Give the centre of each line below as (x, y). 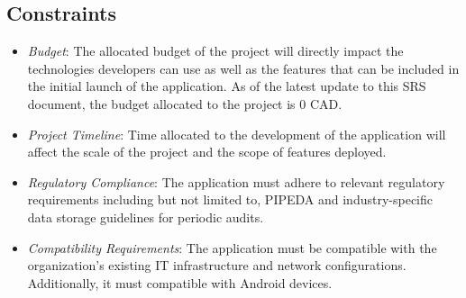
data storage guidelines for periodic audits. (146, 217)
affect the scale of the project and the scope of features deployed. (207, 152)
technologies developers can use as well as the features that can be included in (243, 68)
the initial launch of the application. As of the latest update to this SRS (227, 86)
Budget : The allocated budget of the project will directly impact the (215, 51)
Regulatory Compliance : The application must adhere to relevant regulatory (236, 181)
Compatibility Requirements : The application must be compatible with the (232, 247)
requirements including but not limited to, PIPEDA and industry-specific (230, 199)
